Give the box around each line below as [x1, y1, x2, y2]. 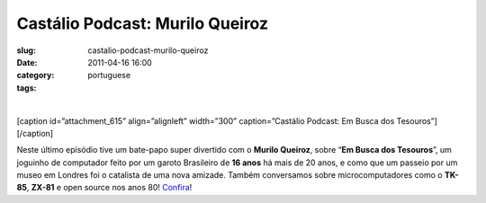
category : [16, 70, 55, 81]
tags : [16, 82, 37, 93]
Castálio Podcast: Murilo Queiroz [16, 13, 269, 33]
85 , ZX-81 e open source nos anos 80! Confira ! [16, 182, 193, 193]
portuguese [87, 70, 130, 81]
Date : [16, 57, 38, 67]
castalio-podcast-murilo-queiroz [87, 45, 209, 56]
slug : [16, 45, 36, 56]
